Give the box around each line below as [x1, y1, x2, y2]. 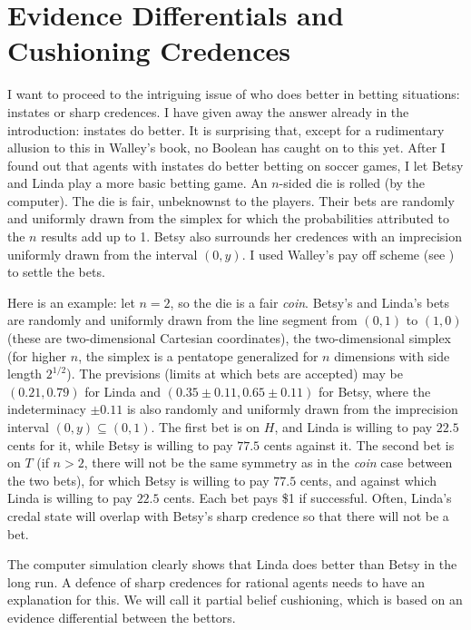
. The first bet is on [151, 418, 260, 436]
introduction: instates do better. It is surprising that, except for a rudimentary [7, 120, 445, 139]
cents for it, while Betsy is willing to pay [7, 435, 233, 454]
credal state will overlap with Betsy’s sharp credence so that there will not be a [7, 506, 449, 525]
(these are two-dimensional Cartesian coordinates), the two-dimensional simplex [7, 329, 451, 348]
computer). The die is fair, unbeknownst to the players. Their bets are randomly [7, 191, 455, 210]
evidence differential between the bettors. [7, 607, 236, 626]
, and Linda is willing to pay [274, 418, 433, 436]
